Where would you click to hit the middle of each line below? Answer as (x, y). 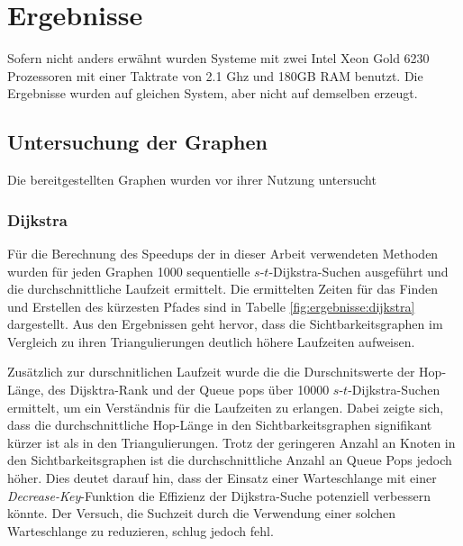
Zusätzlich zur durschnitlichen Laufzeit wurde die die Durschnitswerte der (211, 372)
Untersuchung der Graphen (137, 142)
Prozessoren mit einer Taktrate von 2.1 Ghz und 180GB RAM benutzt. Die (215, 75)
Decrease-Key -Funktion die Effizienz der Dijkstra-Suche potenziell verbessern (219, 495)
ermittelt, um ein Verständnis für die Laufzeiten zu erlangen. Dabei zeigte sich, (226, 407)
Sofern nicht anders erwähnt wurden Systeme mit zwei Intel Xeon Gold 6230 (218, 58)
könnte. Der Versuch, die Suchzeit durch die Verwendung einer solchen (202, 513)
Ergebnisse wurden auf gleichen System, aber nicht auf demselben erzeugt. (213, 93)
